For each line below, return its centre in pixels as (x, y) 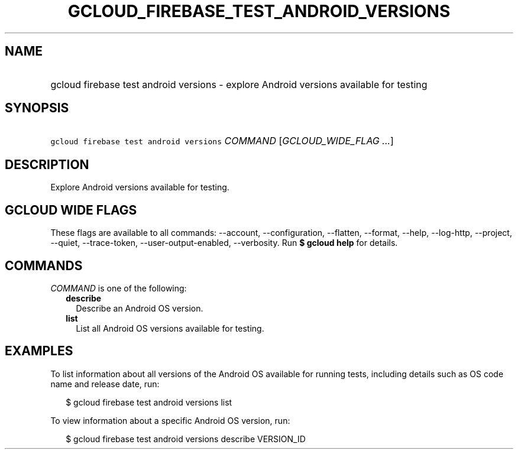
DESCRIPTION (47, 164)
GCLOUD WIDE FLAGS (71, 210)
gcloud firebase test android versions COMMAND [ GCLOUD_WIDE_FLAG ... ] (222, 141)
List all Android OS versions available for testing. (170, 328)
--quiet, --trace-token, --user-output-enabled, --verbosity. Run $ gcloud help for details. (224, 243)
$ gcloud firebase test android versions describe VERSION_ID (186, 439)
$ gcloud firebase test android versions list (149, 402)
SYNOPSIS (37, 108)
